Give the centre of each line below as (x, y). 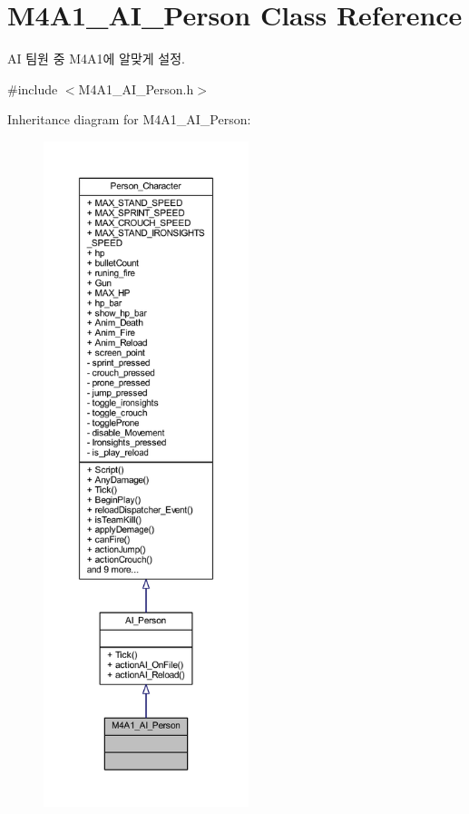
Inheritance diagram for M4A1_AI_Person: (129, 119)
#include (33, 88)
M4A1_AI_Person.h (136, 88)
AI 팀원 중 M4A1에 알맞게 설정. (97, 59)
